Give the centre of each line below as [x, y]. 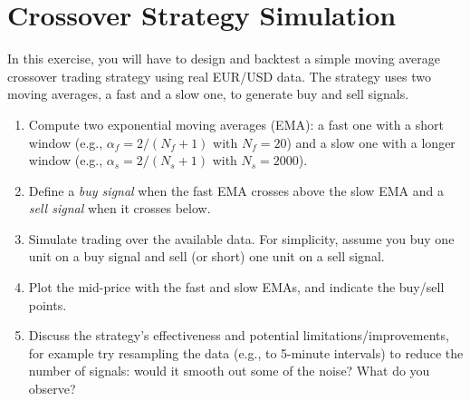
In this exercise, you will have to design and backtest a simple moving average [224, 59]
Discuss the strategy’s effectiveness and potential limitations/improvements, [239, 335]
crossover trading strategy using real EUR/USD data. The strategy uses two [219, 76]
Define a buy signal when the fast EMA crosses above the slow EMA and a [236, 190]
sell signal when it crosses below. [120, 208]
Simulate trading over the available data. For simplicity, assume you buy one [241, 238]
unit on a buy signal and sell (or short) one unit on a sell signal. [206, 256]
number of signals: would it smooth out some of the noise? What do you [229, 371]
